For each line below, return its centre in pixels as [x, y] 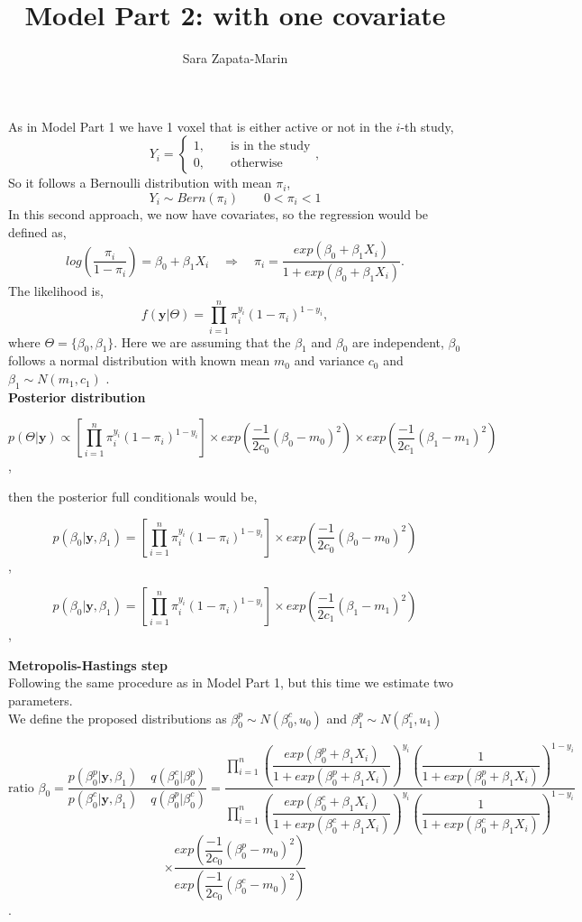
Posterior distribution [77, 396]
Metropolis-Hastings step [88, 664]
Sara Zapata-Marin [235, 58]
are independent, [398, 341]
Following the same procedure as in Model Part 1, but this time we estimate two [231, 682]
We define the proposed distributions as [118, 718]
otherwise [257, 163]
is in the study [271, 146]
